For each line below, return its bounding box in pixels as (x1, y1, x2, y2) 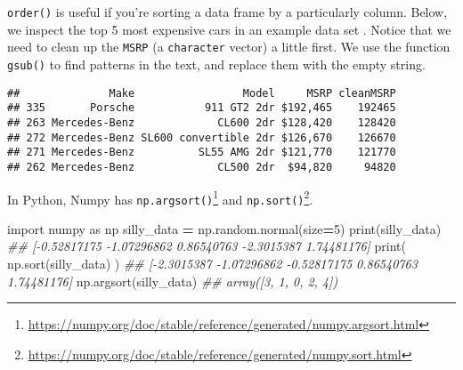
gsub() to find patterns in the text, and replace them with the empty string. (7, 54, 426, 73)
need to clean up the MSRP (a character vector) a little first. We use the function (7, 37, 451, 56)
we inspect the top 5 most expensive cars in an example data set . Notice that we (7, 20, 451, 38)
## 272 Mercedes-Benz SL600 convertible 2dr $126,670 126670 (7, 131, 396, 144)
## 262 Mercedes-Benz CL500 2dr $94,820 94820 (7, 160, 396, 173)
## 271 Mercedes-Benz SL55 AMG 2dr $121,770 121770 (7, 146, 396, 159)
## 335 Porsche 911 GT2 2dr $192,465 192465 (7, 101, 396, 115)
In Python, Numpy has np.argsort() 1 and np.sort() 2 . (7, 187, 313, 208)
